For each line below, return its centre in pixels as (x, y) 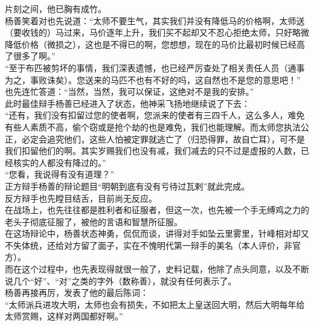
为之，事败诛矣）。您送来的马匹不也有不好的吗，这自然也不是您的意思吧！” (153, 79)
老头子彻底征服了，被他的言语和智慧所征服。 (94, 221)
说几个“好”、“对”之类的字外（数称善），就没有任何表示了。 (121, 280)
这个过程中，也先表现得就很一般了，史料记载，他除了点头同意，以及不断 (165, 269)
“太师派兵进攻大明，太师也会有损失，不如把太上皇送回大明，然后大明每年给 (155, 304)
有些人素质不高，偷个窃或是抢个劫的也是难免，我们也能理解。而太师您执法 (153, 126)
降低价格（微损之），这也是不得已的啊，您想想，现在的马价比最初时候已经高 (155, 44)
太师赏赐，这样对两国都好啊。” (64, 316)
